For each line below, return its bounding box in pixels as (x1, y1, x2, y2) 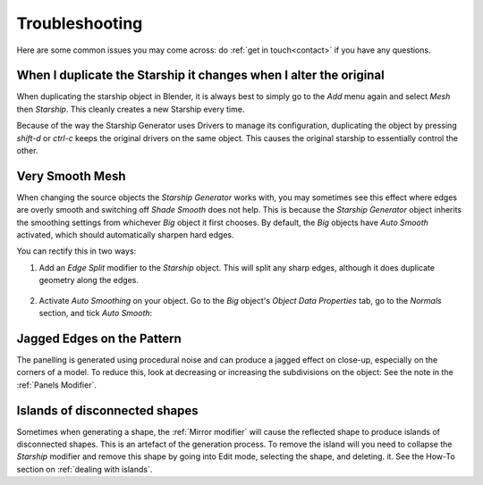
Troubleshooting (16, 13, 143, 33)
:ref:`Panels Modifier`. (16, 380, 97, 390)
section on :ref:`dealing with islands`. (16, 464, 153, 474)
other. (16, 146, 38, 156)
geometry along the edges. (38, 275, 139, 286)
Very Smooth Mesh (16, 168, 126, 183)
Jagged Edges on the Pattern (16, 330, 182, 346)
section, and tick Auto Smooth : (38, 308, 153, 319)
